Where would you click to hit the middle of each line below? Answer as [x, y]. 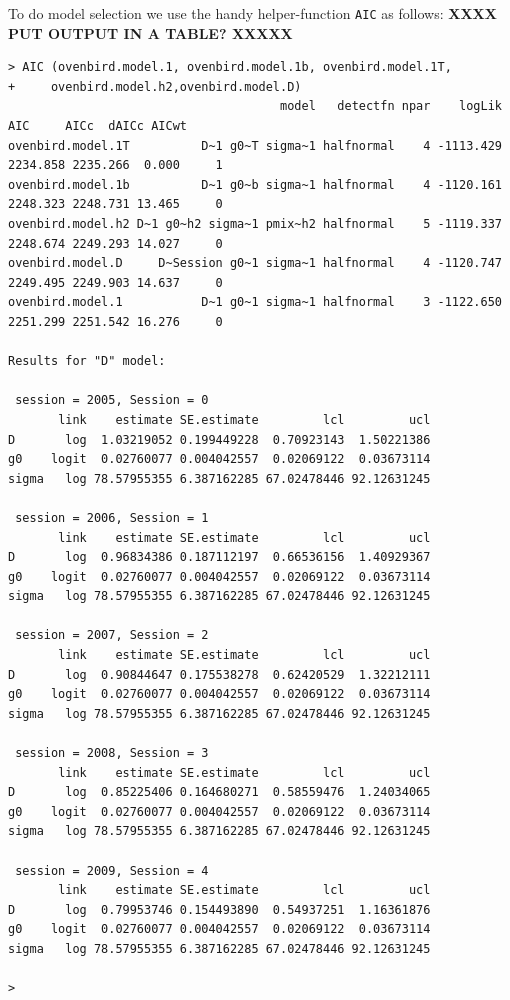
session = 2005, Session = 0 [112, 400]
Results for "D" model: [87, 361]
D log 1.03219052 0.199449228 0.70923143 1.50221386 [219, 439]
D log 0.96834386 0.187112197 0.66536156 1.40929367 [219, 557]
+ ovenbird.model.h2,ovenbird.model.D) [155, 86]
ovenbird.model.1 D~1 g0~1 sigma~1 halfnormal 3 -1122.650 [255, 302]
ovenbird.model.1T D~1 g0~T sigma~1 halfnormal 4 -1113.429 [255, 145]
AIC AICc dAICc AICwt [97, 126]
